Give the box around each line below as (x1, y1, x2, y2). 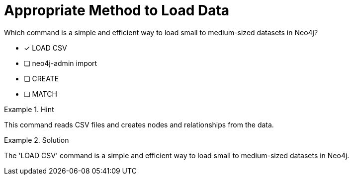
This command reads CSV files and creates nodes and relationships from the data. (4, 120, 274, 129)
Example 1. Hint (4, 105, 54, 114)
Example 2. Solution (4, 135, 69, 144)
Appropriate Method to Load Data (4, 2, 230, 19)
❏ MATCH (24, 89, 57, 98)
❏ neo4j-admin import (24, 59, 97, 67)
